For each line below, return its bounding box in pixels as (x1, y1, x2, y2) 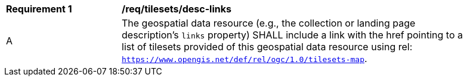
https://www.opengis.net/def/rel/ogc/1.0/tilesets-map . (122, 53, 367, 64)
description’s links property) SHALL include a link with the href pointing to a (122, 29, 463, 41)
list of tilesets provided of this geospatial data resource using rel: (122, 41, 413, 53)
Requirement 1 (6, 3, 72, 15)
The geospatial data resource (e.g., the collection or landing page (122, 17, 416, 29)
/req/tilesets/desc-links (122, 3, 231, 15)
